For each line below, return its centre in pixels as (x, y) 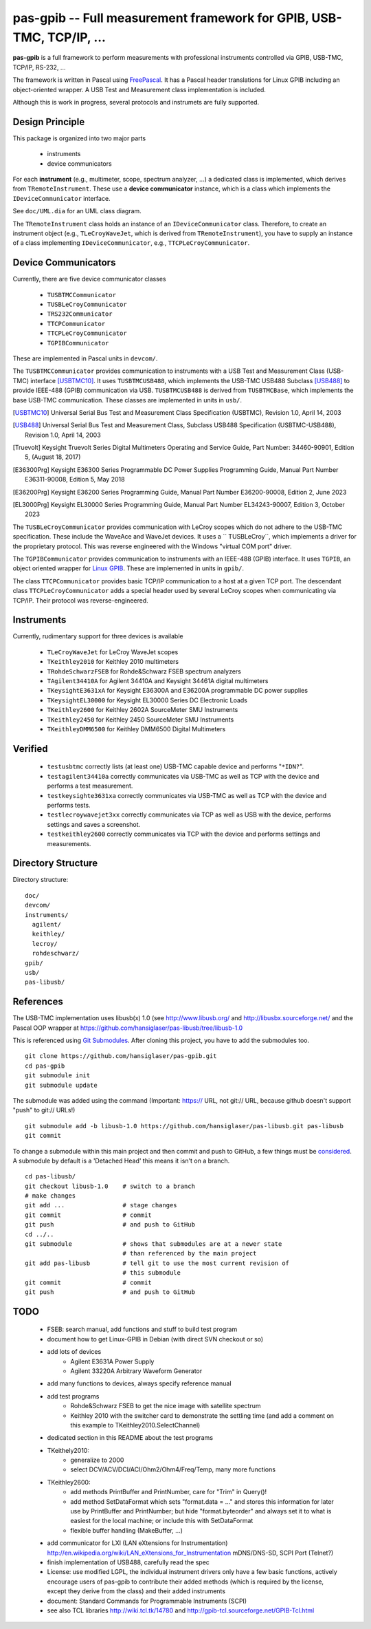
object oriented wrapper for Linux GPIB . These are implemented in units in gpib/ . (128, 568)
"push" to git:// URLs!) (44, 1110)
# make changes (50, 1196)
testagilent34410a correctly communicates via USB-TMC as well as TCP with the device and (183, 776)
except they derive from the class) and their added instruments (136, 1591)
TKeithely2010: (68, 1450)
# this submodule (152, 1273)
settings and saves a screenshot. (94, 824)
